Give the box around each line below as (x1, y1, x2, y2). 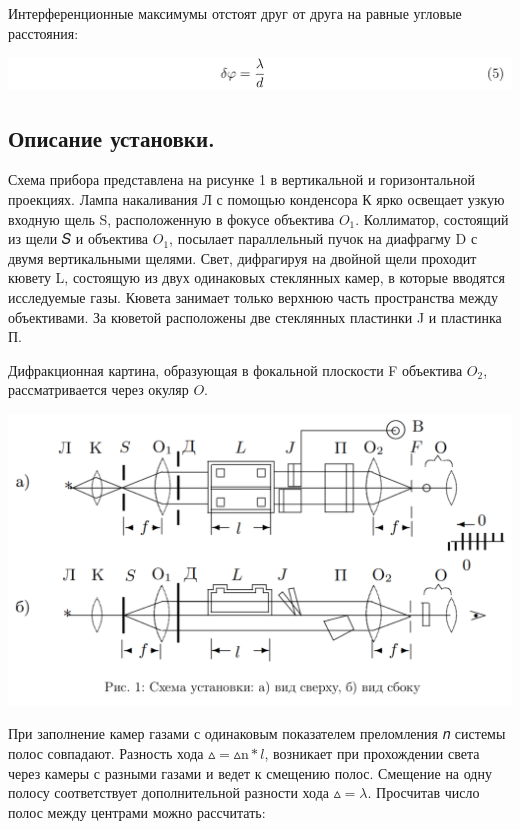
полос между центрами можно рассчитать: (8, 801, 266, 822)
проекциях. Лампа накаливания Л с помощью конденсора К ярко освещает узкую (8, 189, 505, 210)
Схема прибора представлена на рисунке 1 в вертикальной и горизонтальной (8, 169, 475, 190)
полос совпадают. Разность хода (8, 743, 204, 764)
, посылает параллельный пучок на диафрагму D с (169, 228, 478, 249)
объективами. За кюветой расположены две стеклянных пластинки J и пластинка (8, 306, 502, 327)
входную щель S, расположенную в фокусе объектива (8, 208, 335, 229)
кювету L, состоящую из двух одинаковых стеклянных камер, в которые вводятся (8, 267, 505, 288)
